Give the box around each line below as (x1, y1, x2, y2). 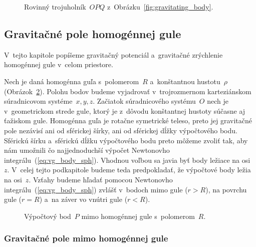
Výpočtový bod (24, 210, 71, 221)
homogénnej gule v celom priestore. (4, 59, 113, 70)
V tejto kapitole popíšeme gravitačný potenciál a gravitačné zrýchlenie (4, 49, 223, 60)
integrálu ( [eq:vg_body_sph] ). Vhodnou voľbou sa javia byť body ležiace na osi (4, 154, 250, 165)
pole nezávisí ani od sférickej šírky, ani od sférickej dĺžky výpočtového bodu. (4, 125, 237, 135)
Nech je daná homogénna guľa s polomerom (4, 76, 139, 86)
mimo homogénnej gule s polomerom (81, 210, 195, 221)
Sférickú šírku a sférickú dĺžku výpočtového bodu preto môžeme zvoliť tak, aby (4, 135, 248, 145)
